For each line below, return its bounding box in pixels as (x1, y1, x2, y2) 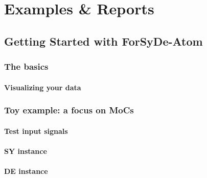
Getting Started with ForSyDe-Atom (4, 33, 203, 49)
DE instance (4, 166, 48, 176)
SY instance (4, 145, 47, 156)
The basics (4, 60, 49, 73)
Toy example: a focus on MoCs (4, 104, 134, 116)
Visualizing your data (4, 82, 81, 92)
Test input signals (4, 125, 68, 136)
